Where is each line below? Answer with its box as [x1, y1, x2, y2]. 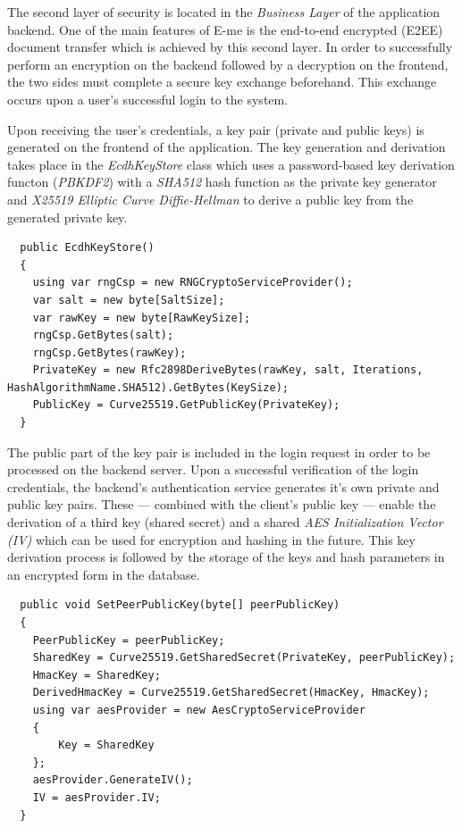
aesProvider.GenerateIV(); [32, 774, 193, 787]
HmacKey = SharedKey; [32, 668, 161, 682]
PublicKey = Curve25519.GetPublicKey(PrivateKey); [32, 398, 340, 412]
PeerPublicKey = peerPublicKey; [32, 633, 225, 647]
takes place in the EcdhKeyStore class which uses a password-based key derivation [7, 155, 455, 173]
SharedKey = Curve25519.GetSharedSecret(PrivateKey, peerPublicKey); [32, 651, 456, 665]
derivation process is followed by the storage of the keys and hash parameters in [7, 548, 445, 566]
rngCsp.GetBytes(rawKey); [32, 346, 187, 359]
